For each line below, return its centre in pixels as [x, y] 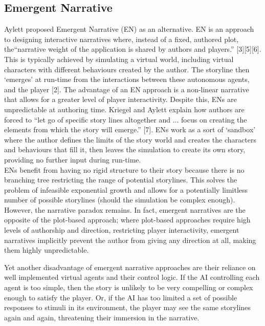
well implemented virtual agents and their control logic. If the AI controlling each [132, 277]
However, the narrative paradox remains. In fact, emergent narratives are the [125, 209]
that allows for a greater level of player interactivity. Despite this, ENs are [120, 99]
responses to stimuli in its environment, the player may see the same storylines [127, 307]
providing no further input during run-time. [73, 159]
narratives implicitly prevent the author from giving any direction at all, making [130, 240]
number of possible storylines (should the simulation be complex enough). [120, 200]
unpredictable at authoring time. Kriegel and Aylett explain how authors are [124, 109]
